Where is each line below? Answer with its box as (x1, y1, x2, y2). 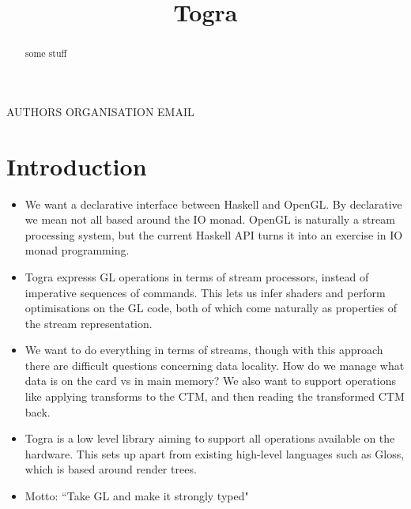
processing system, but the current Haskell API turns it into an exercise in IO (25, 226, 403, 243)
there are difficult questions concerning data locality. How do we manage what (25, 356, 405, 373)
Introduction (6, 149, 147, 182)
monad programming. (25, 242, 130, 258)
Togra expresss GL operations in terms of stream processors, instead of (25, 268, 369, 285)
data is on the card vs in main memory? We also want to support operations (25, 372, 396, 389)
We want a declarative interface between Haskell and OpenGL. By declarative (25, 195, 402, 212)
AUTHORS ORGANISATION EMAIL (6, 103, 194, 119)
